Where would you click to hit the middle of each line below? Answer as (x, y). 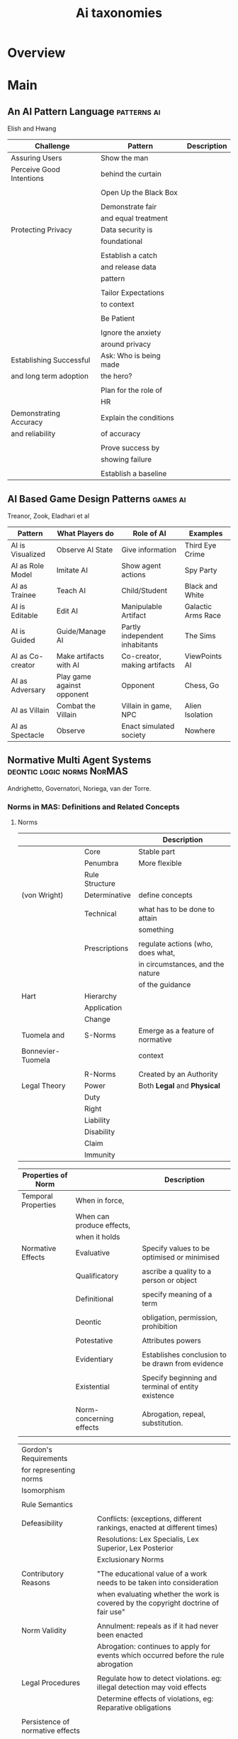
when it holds (98, 1237)
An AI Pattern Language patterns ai (84, 111)
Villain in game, (147, 706)
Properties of (45, 1175)
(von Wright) (42, 895)
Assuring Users (36, 158)
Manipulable (142, 606)
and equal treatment (134, 218)
